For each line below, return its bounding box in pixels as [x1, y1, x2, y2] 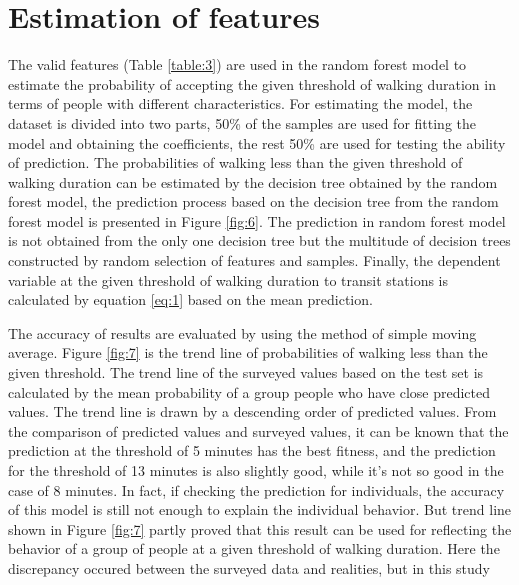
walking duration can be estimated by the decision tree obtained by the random [8, 171, 498, 192]
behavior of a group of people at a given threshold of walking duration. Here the [8, 538, 500, 559]
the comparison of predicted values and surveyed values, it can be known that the [8, 420, 509, 441]
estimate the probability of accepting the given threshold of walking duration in [8, 73, 496, 94]
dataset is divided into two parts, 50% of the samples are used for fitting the [8, 112, 477, 133]
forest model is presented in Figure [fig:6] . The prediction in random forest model [8, 210, 506, 231]
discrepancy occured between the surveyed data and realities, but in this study [8, 557, 490, 578]
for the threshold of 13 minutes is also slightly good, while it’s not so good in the [8, 460, 504, 480]
